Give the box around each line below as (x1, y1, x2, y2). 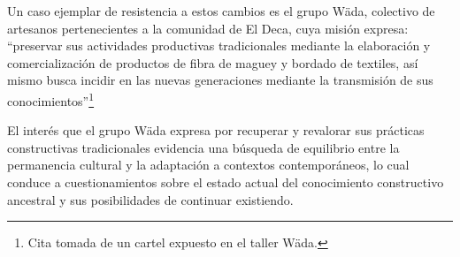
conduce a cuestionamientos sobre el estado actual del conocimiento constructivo (7, 173, 444, 191)
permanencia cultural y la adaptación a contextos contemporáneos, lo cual (7, 155, 410, 174)
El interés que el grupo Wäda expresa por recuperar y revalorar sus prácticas (7, 121, 425, 140)
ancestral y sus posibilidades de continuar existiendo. (7, 190, 294, 208)
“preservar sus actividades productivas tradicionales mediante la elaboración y (7, 36, 431, 55)
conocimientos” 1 (7, 88, 95, 110)
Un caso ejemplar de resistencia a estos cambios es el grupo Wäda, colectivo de (7, 2, 435, 19)
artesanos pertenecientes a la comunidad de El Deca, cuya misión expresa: (7, 19, 409, 37)
